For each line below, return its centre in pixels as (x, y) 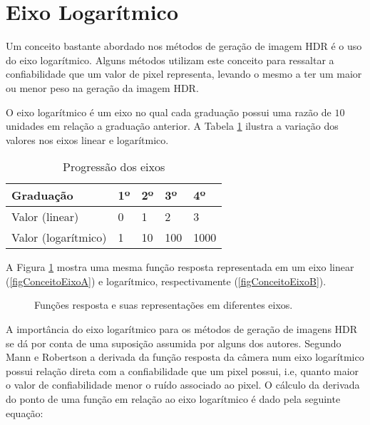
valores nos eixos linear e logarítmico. (87, 139)
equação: (25, 413)
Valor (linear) (45, 217)
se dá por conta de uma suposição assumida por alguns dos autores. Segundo (174, 343)
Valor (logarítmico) (59, 237)
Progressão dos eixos (114, 167)
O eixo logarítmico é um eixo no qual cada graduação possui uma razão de (169, 112)
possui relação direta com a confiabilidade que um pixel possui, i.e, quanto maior (183, 370)
